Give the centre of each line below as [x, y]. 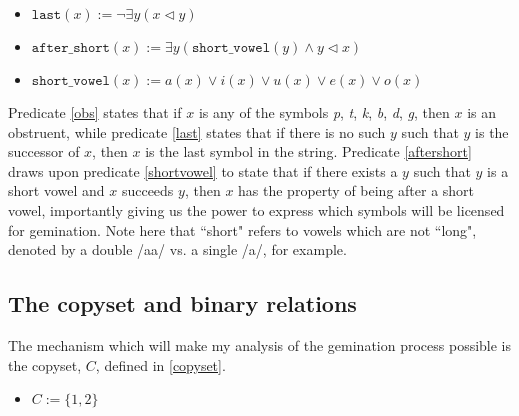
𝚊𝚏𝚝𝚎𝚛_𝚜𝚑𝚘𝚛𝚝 [70, 48]
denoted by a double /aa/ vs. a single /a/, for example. [177, 249]
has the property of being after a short [356, 190]
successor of [44, 151]
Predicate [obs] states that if [95, 112]
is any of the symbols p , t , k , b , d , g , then [324, 112]
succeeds [147, 190]
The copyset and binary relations [182, 303]
